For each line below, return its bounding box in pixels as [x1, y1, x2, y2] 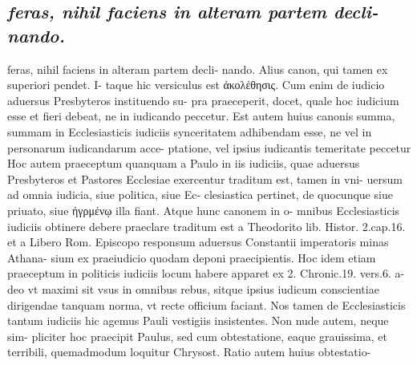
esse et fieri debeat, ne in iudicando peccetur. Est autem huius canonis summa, [7, 107, 395, 124]
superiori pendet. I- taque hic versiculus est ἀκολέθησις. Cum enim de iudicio [7, 76, 385, 93]
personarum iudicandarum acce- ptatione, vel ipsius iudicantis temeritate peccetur [7, 139, 411, 156]
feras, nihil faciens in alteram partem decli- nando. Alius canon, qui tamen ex [7, 60, 388, 77]
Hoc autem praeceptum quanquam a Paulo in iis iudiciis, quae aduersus [7, 155, 360, 172]
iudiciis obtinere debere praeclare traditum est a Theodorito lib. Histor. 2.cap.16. [7, 217, 406, 234]
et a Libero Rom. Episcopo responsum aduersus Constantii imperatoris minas [7, 233, 389, 250]
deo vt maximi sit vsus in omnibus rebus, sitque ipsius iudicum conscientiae [7, 280, 379, 297]
